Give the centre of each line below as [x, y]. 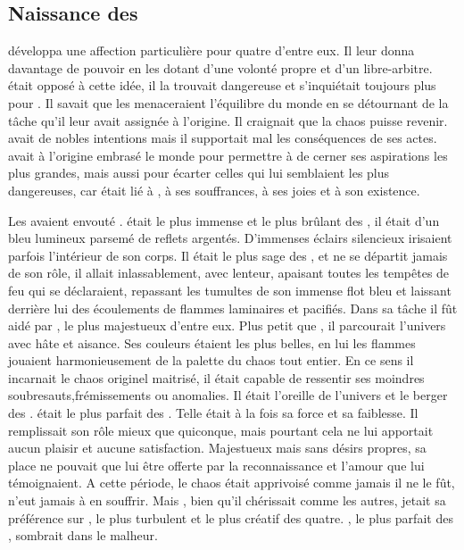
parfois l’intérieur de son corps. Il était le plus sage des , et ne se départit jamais [228, 255]
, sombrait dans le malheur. [83, 535]
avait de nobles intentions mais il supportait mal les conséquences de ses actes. [223, 138]
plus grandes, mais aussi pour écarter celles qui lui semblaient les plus [199, 173]
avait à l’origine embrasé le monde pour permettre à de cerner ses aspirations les [228, 155]
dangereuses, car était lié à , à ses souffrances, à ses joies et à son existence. [214, 190]
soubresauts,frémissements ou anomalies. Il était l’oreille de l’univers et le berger [228, 395]
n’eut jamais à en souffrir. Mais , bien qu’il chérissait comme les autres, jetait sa [227, 500]
